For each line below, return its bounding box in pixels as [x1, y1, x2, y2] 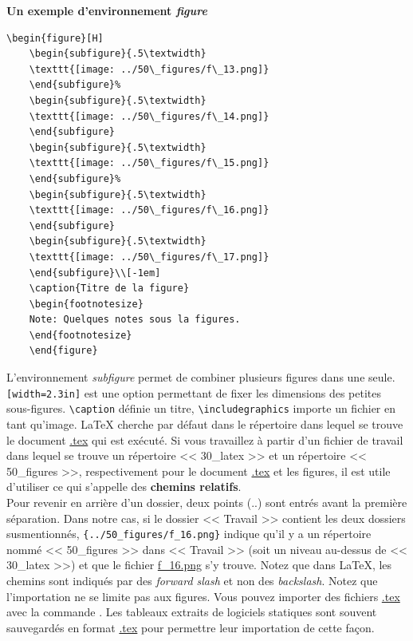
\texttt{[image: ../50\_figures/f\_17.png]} [29, 251, 269, 263]
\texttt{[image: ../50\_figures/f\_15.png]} [29, 157, 269, 169]
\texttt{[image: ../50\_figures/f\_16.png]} [29, 204, 269, 216]
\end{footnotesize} [29, 329, 132, 341]
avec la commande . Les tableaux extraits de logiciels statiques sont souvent [6, 603, 377, 620]
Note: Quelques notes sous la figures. [29, 314, 241, 326]
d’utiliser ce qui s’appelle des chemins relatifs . [6, 478, 242, 495]
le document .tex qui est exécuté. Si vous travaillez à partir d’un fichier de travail [6, 431, 403, 448]
